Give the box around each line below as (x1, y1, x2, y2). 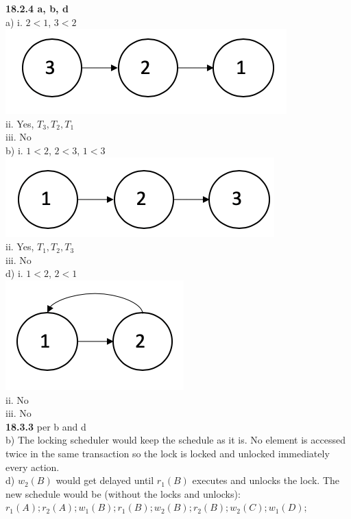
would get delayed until (56, 473, 154, 487)
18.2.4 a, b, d (5, 1, 69, 15)
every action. (5, 459, 60, 474)
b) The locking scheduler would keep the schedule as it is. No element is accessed (5, 433, 346, 447)
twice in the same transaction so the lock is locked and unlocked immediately (5, 446, 330, 460)
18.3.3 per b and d (5, 419, 86, 433)
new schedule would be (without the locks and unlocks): (5, 486, 241, 500)
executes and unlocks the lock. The (192, 473, 339, 487)
